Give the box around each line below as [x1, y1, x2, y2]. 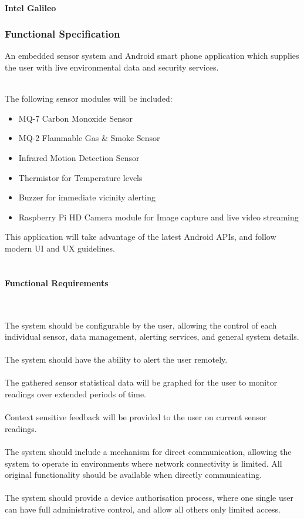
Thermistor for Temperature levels [18, 171, 143, 183]
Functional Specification [5, 26, 120, 41]
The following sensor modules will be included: [5, 92, 173, 105]
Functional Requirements [5, 276, 109, 289]
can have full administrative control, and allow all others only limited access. [5, 503, 281, 515]
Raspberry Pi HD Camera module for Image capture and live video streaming [18, 210, 299, 223]
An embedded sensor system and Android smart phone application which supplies [5, 49, 299, 62]
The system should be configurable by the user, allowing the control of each [5, 319, 277, 331]
